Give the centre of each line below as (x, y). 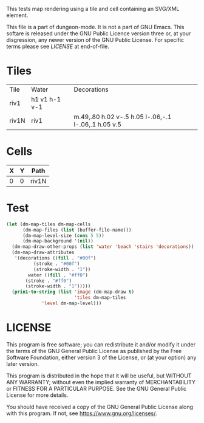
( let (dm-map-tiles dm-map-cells (49, 224)
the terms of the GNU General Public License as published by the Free (94, 351)
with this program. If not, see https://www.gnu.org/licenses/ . (82, 413)
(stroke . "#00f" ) (56, 264)
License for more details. (37, 395)
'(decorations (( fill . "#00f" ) (55, 258)
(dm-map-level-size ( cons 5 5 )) (63, 236)
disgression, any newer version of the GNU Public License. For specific (95, 40)
